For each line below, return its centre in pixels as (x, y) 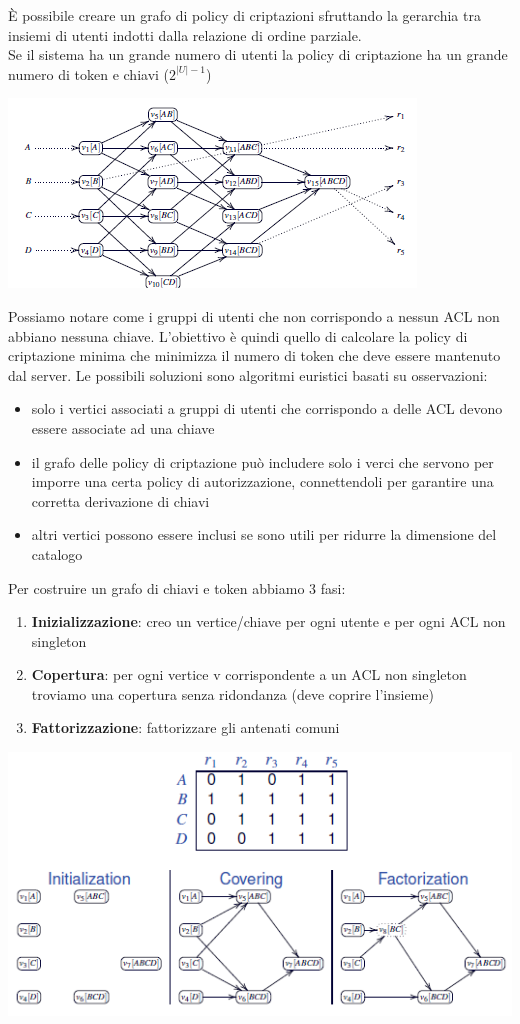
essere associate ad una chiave (123, 427)
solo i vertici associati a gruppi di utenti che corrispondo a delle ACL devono (267, 408)
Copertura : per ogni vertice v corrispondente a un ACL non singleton (249, 674)
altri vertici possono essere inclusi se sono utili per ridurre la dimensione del (264, 534)
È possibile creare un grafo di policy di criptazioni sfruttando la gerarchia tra (244, 15)
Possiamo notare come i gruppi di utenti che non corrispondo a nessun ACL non (254, 315)
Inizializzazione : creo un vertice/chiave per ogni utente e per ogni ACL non (268, 621)
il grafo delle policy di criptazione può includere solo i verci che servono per (262, 461)
